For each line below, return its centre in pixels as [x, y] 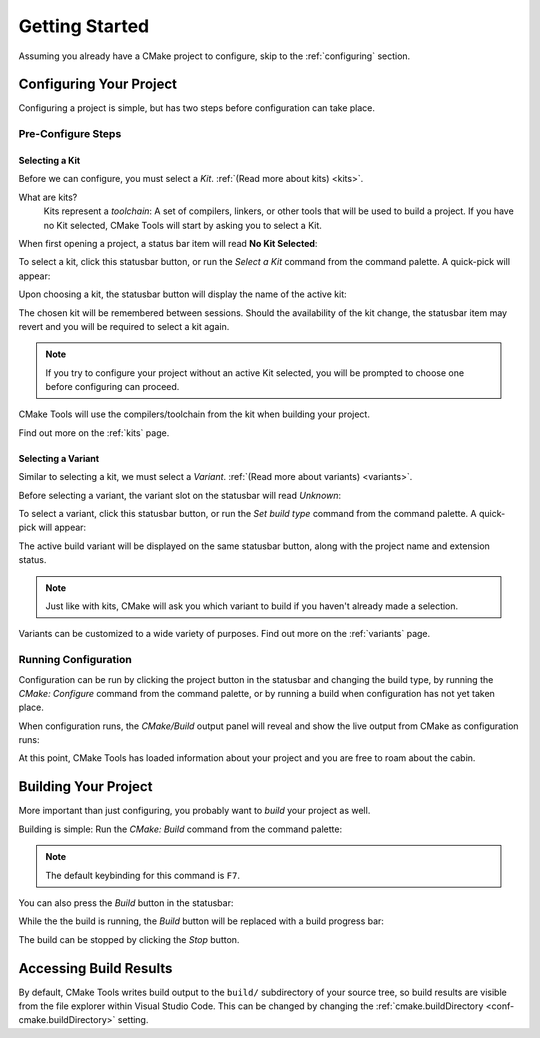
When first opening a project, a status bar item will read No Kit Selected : [168, 243]
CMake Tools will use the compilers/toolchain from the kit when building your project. [194, 414]
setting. [133, 1020]
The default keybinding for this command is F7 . [142, 875]
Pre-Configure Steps [70, 134]
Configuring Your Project [98, 84]
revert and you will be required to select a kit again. [124, 326]
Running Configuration [75, 660]
